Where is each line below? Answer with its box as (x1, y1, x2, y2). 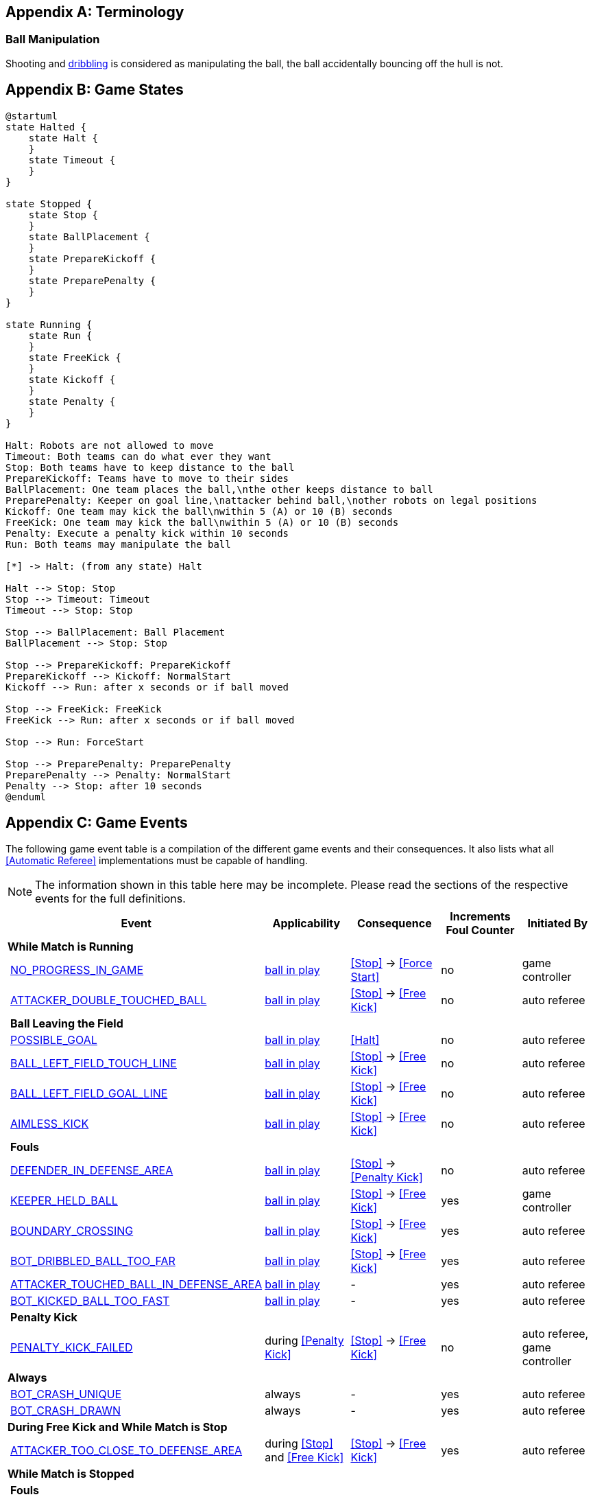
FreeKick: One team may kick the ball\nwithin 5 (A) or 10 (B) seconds (5, 516, 399, 528)
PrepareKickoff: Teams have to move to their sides (5, 472, 289, 484)
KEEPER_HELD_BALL (10, 1194, 118, 1208)
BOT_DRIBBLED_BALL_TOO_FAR (10, 1254, 176, 1268)
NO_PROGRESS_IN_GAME (10, 963, 144, 977)
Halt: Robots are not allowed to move (5, 439, 214, 451)
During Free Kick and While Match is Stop (8, 1420, 228, 1435)
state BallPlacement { (28, 231, 150, 242)
